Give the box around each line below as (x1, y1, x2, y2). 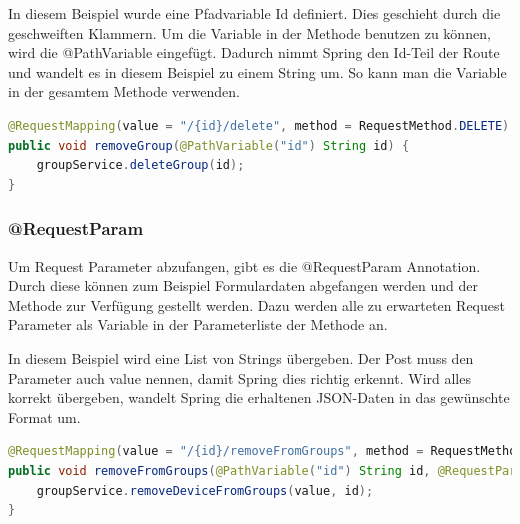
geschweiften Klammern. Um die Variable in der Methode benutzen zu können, (8, 22, 491, 43)
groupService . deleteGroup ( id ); (36, 158, 245, 173)
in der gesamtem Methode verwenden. (8, 81, 240, 102)
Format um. (8, 406, 81, 427)
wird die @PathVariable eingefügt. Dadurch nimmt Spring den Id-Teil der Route (8, 42, 500, 63)
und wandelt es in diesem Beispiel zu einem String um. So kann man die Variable (8, 61, 507, 82)
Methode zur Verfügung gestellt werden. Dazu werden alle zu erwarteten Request (8, 294, 505, 315)
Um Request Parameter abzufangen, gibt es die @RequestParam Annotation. (8, 255, 481, 276)
